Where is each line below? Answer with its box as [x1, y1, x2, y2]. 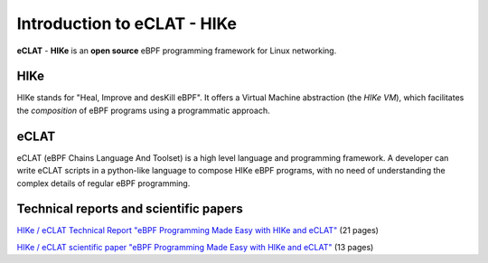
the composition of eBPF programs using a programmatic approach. [16, 105, 270, 116]
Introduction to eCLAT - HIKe [16, 14, 238, 33]
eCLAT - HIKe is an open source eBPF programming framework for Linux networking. [16, 45, 337, 56]
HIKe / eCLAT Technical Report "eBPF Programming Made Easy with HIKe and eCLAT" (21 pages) [16, 225, 380, 236]
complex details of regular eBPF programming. [16, 177, 191, 189]
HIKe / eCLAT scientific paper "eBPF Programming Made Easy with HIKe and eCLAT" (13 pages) [16, 241, 374, 252]
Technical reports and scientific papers [16, 202, 243, 217]
